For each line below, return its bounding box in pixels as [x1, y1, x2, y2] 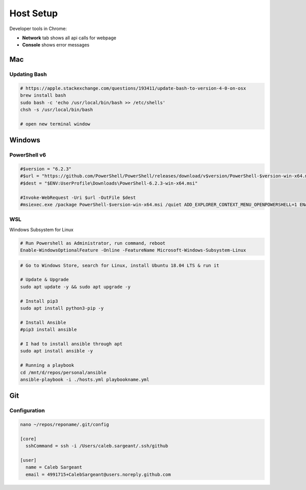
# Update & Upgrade [20, 277, 69, 282]
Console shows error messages [22, 42, 90, 48]
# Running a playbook [20, 363, 74, 368]
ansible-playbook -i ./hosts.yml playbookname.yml [20, 376, 150, 382]
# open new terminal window [20, 121, 90, 127]
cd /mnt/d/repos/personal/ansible [20, 370, 107, 375]
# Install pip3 [20, 298, 58, 304]
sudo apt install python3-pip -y [20, 305, 104, 311]
